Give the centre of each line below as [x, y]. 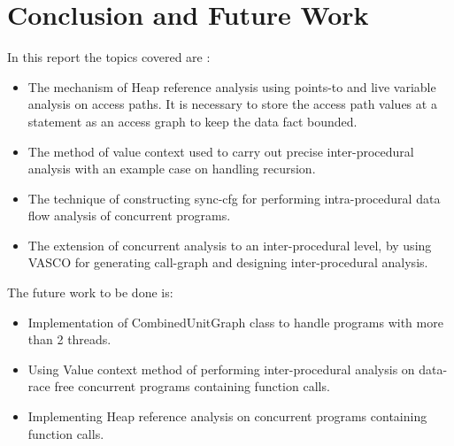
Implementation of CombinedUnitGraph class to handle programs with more [235, 322]
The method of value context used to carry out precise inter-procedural [221, 151]
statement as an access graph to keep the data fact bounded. [192, 121]
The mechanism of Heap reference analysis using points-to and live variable [232, 86]
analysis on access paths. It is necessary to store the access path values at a [232, 104]
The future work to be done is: [90, 292]
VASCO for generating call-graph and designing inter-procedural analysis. [228, 262]
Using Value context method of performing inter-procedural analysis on [221, 369]
